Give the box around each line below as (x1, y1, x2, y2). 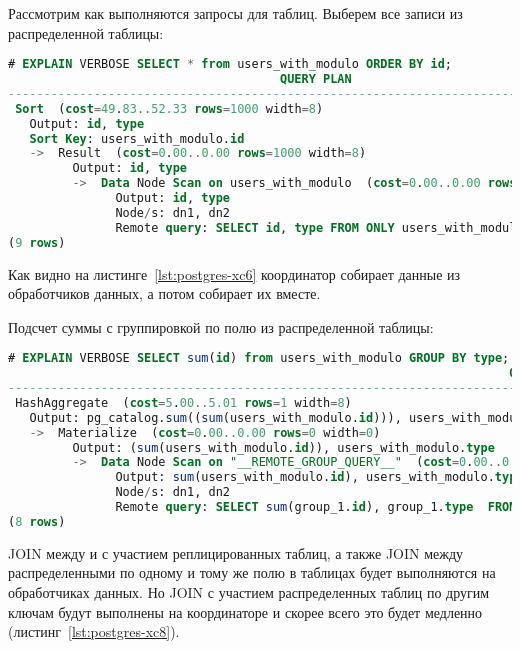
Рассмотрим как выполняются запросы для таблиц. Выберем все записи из (8, 3, 463, 23)
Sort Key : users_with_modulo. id (29, 131, 245, 146)
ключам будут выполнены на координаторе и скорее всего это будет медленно (8, 601, 483, 622)
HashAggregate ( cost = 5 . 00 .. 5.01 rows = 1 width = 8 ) (15, 395, 352, 410)
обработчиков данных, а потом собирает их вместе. (8, 283, 321, 304)
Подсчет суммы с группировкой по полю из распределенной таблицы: (8, 316, 434, 337)
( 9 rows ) (8, 235, 66, 250)
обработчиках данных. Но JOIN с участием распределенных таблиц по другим (8, 582, 490, 603)
